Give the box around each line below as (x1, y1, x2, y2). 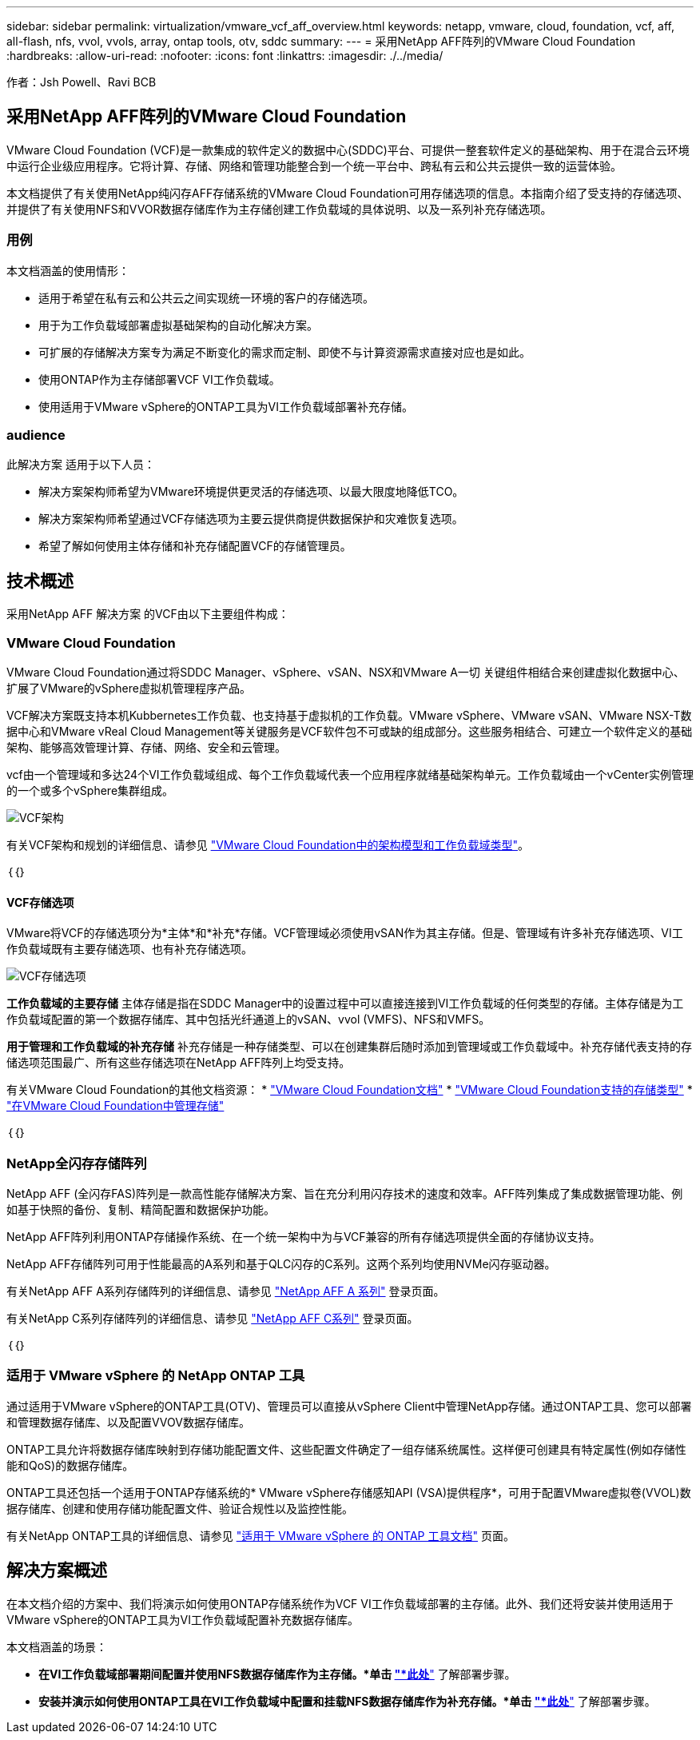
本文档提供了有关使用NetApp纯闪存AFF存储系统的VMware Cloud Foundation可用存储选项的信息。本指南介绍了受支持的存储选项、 (6, 186, 689, 200)
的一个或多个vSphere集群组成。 (6, 783, 174, 797)
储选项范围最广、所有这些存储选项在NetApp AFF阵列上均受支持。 (6, 1056, 351, 1070)
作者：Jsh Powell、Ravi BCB (6, 75, 157, 89)
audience (6, 426, 66, 443)
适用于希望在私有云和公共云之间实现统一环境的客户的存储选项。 (38, 290, 374, 305)
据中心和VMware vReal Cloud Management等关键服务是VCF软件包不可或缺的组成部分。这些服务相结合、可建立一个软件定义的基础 (6, 724, 693, 738)
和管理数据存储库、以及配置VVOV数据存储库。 (6, 1415, 250, 1429)
